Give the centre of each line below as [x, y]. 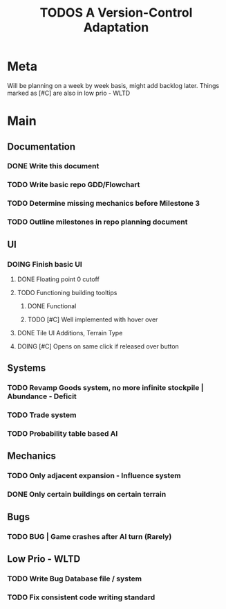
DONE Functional [52, 306]
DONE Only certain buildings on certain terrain [87, 495]
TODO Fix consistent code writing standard [81, 597]
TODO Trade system [42, 415]
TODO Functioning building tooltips [67, 292]
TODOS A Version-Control [116, 13]
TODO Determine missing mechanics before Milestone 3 [104, 204]
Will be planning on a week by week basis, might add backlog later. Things [113, 85]
